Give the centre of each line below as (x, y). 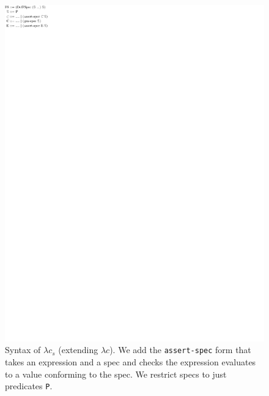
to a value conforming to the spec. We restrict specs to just (116, 374)
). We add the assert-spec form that (180, 350)
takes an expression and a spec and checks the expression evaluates (131, 362)
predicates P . (29, 386)
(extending (78, 350)
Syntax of (23, 350)
